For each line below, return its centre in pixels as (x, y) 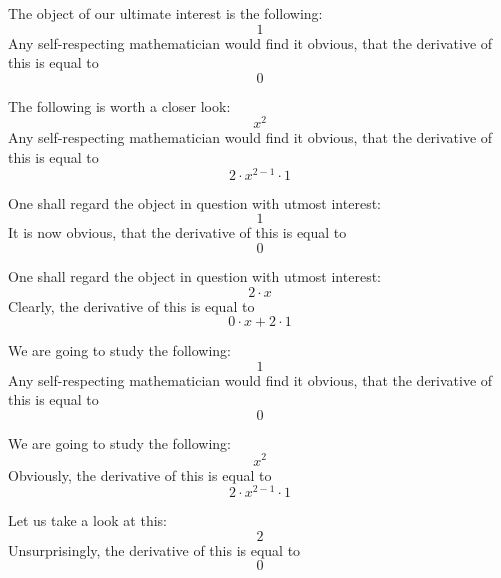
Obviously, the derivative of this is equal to (140, 474)
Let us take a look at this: (87, 520)
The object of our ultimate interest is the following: (165, 13)
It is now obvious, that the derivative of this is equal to (177, 232)
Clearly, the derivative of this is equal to (131, 305)
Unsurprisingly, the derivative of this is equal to (154, 549)
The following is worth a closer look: (119, 105)
